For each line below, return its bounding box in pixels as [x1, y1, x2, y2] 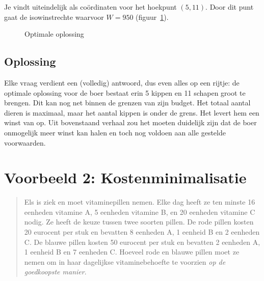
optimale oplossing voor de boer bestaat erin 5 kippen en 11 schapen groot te [4, 87, 246, 98]
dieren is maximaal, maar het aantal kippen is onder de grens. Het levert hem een [4, 107, 259, 118]
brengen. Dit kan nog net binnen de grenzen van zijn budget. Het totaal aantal [4, 97, 251, 108]
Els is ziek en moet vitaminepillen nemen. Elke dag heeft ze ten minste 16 [24, 196, 255, 207]
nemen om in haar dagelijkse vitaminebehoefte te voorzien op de [24, 256, 226, 267]
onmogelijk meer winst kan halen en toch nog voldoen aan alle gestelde [4, 127, 226, 137]
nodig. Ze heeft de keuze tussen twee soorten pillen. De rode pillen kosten [24, 216, 254, 227]
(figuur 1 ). [136, 11, 169, 22]
